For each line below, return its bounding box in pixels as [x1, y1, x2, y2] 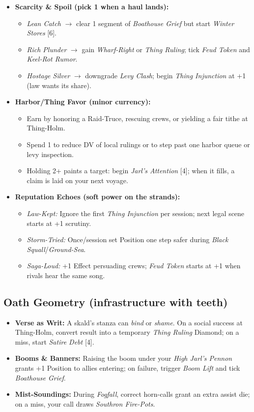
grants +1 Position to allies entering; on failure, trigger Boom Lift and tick [15, 363, 240, 373]
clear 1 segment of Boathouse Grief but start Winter [76, 18, 234, 28]
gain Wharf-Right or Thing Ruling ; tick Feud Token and [82, 44, 250, 54]
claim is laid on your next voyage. [27, 175, 128, 185]
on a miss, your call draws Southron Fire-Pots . [15, 398, 155, 409]
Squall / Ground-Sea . [27, 244, 86, 254]
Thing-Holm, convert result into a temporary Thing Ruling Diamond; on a [15, 327, 239, 337]
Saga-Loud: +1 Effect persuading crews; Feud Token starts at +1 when [27, 260, 241, 271]
